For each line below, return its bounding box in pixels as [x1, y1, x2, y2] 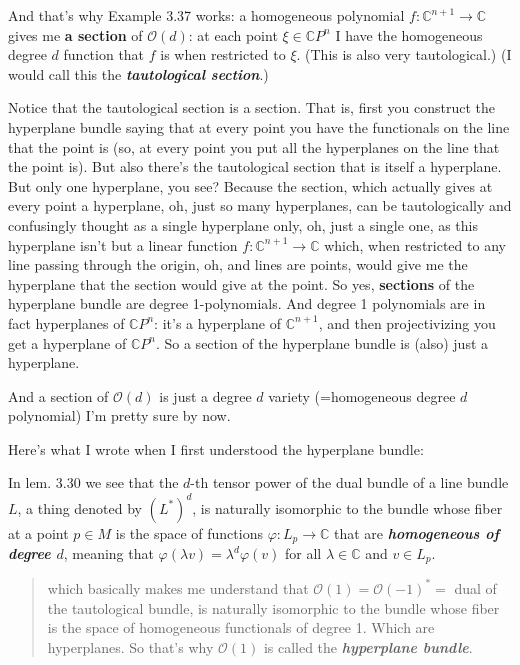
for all [285, 543, 322, 564]
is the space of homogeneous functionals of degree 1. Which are [47, 617, 435, 638]
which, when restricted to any [324, 234, 506, 255]
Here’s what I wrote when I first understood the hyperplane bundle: [8, 438, 424, 459]
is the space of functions [115, 522, 263, 543]
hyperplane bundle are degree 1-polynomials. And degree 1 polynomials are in [8, 293, 486, 314]
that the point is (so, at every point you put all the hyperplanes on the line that [8, 136, 500, 157]
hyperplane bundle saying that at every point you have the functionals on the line [8, 116, 510, 137]
